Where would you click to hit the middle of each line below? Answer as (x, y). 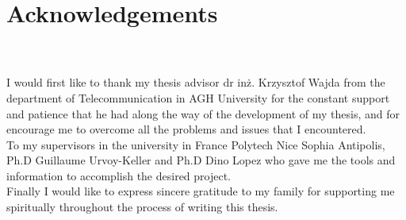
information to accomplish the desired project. (119, 175)
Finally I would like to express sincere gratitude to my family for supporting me (201, 191)
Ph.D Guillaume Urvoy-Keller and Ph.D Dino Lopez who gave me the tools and (201, 160)
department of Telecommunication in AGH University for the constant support (198, 97)
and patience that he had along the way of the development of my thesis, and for (203, 113)
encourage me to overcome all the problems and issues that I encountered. (186, 129)
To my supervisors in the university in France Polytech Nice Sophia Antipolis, (196, 144)
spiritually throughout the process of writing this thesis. (142, 207)
